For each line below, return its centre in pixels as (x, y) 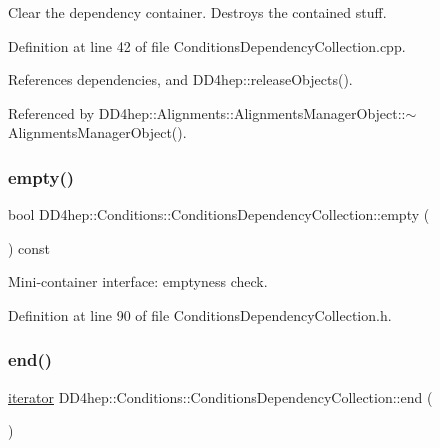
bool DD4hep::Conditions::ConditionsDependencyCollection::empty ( (219, 214)
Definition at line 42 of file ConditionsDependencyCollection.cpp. (207, 45)
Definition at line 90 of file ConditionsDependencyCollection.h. (200, 314)
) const (29, 247)
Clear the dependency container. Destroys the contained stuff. (197, 12)
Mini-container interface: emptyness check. (138, 281)
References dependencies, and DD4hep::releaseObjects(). (180, 79)
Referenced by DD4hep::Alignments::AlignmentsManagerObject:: (207, 112)
